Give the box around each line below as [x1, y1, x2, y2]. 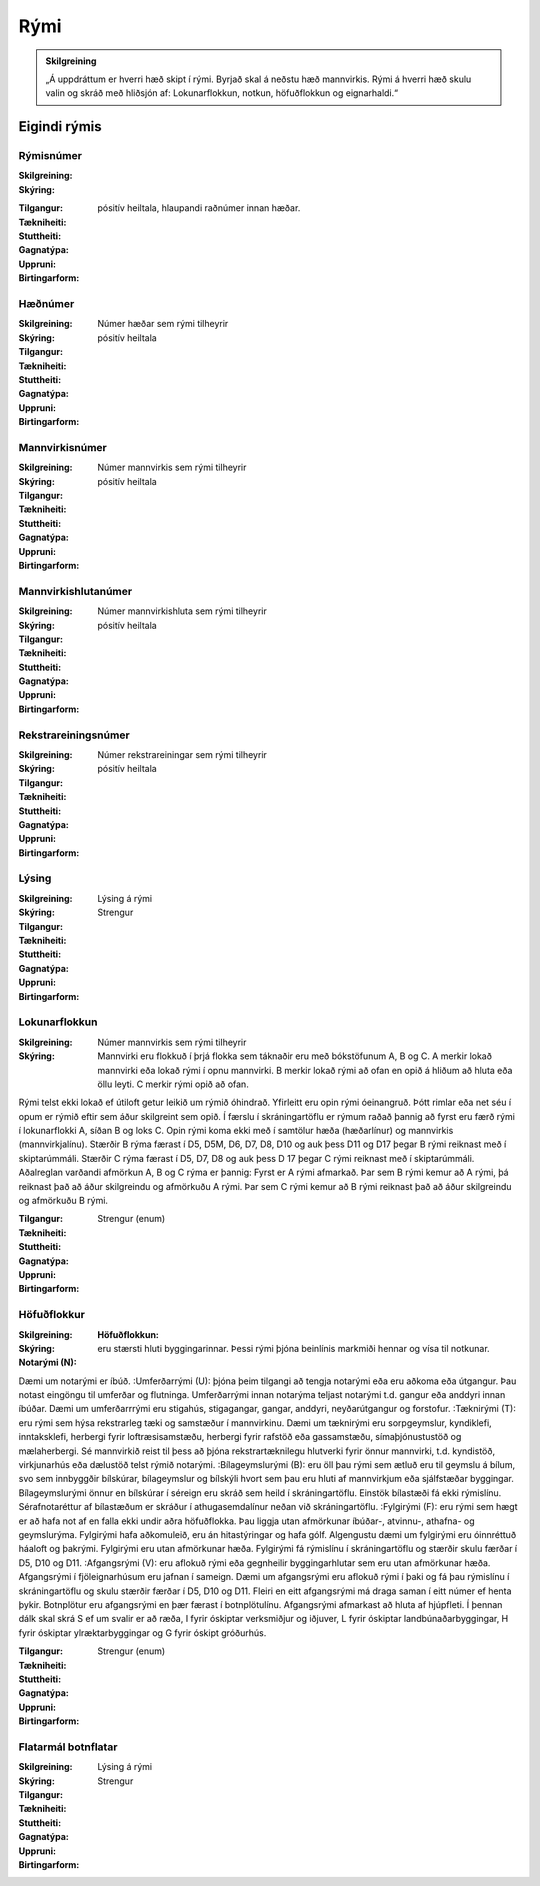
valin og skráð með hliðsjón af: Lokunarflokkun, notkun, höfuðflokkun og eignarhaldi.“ [45, 87, 399, 99]
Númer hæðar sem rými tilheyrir [97, 318, 229, 330]
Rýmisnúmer [18, 149, 82, 163]
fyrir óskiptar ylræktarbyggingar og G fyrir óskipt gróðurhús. [18, 1626, 267, 1639]
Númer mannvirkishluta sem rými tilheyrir [97, 605, 267, 617]
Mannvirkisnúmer [18, 440, 107, 454]
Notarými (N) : [18, 1356, 77, 1369]
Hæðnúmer [18, 296, 75, 310]
